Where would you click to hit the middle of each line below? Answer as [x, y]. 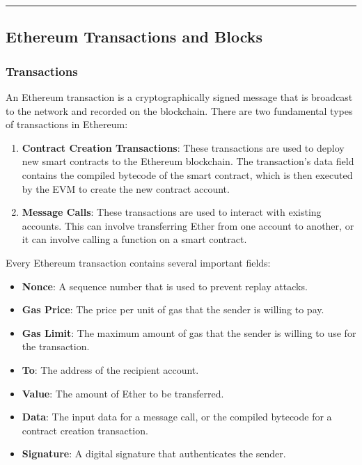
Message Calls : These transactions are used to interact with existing [172, 212]
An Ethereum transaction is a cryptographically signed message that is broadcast [179, 97]
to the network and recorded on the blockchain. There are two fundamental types [179, 110]
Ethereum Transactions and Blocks [134, 37]
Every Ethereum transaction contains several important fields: [138, 262]
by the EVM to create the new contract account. [126, 188]
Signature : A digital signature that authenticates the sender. [154, 454]
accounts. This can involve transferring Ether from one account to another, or [188, 225]
